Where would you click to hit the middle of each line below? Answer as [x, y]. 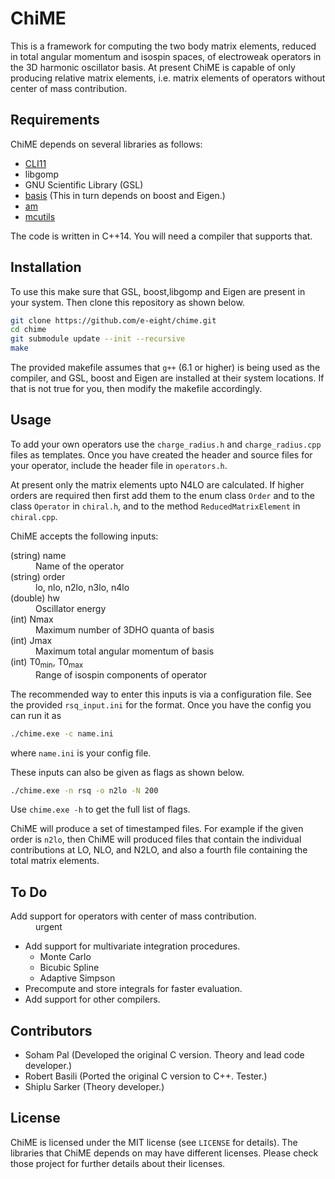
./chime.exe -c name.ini [62, 733]
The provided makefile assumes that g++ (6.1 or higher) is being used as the [165, 368]
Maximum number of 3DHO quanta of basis [125, 629]
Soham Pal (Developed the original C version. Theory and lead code [164, 1055]
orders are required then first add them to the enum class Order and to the [162, 495]
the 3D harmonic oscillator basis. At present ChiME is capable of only [153, 67]
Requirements [55, 120]
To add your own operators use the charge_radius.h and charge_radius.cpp [166, 444]
